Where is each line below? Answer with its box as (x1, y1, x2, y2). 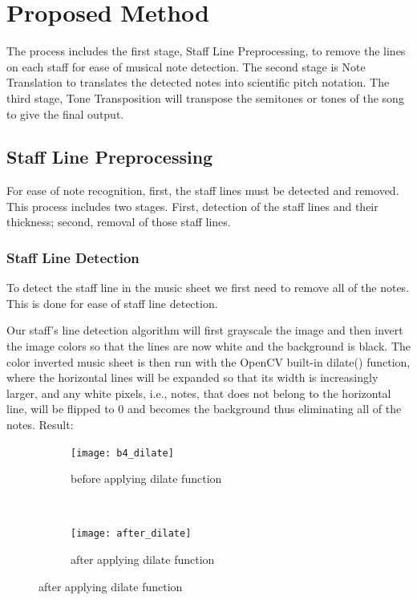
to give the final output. (6, 105, 124, 122)
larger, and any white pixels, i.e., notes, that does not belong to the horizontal (6, 384, 391, 401)
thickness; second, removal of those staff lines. (6, 213, 231, 230)
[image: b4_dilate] (71, 447, 174, 459)
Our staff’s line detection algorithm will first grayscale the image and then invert (6, 322, 403, 339)
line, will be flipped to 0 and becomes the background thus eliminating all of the (6, 400, 402, 417)
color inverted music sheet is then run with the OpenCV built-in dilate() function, (6, 353, 411, 370)
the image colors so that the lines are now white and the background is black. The (6, 338, 411, 355)
